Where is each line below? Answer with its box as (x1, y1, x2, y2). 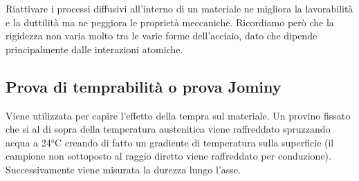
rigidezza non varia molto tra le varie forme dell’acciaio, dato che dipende (6, 28, 317, 43)
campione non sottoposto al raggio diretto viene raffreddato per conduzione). (6, 149, 331, 163)
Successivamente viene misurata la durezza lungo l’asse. (6, 162, 241, 176)
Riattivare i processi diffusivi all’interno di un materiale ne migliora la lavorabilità (6, 1, 353, 15)
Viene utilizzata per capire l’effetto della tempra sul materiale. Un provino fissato (6, 108, 351, 122)
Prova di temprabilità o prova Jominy (6, 75, 282, 97)
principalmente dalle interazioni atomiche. (6, 41, 183, 56)
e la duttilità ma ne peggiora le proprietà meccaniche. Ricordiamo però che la (6, 15, 334, 29)
